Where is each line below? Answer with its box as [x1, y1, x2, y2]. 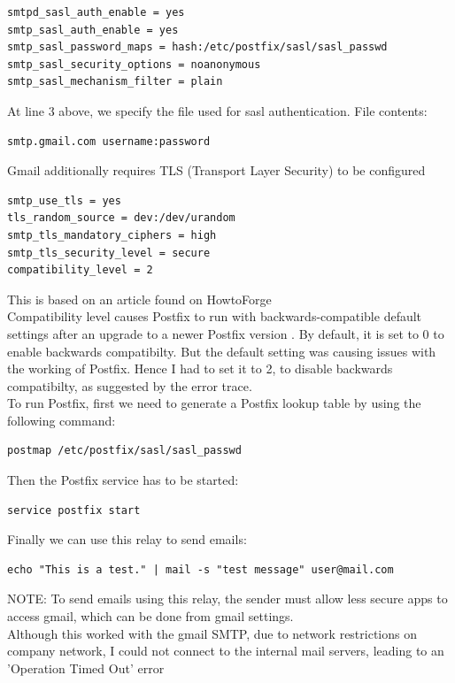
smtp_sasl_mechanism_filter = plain [7, 75, 223, 88]
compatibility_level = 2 [7, 264, 153, 277]
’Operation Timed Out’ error [7, 658, 165, 677]
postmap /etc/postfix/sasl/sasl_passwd [7, 444, 242, 457]
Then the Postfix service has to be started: [7, 471, 239, 489]
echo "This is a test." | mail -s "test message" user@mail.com [7, 563, 394, 576]
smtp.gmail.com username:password [7, 134, 211, 148]
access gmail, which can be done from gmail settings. [7, 607, 294, 625]
